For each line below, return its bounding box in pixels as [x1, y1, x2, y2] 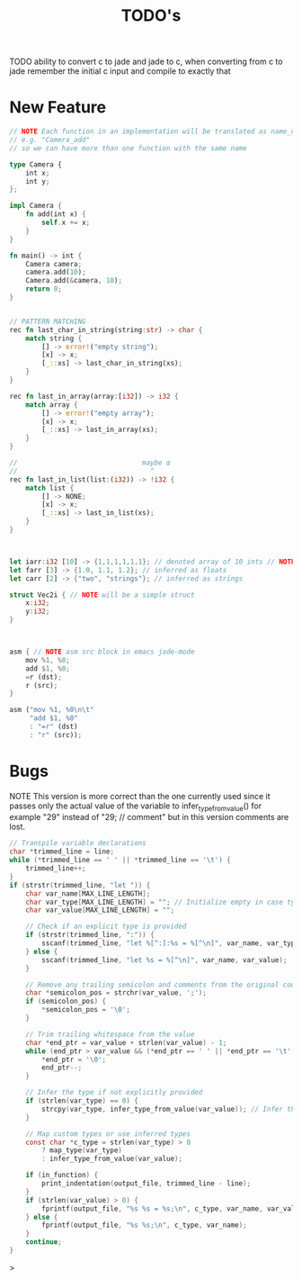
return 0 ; [25, 284, 63, 293]
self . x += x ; [41, 218, 91, 227]
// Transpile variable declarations [9, 839, 147, 848]
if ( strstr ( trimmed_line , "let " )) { [9, 880, 151, 889]
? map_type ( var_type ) [41, 1146, 123, 1155]
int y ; [25, 176, 50, 185]
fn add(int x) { [25, 210, 87, 219]
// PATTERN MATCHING [9, 317, 87, 326]
